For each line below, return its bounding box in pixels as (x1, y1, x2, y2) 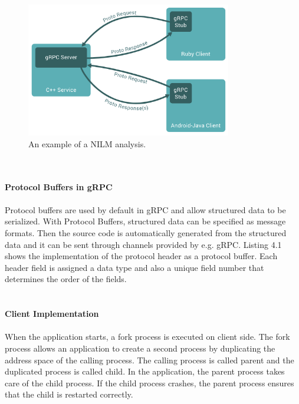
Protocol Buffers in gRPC (5, 180, 113, 193)
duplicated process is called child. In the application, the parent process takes (5, 365, 285, 377)
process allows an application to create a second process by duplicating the (5, 342, 275, 354)
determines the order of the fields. (5, 273, 127, 285)
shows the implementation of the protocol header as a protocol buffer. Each (5, 250, 278, 262)
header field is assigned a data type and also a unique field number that (5, 261, 264, 273)
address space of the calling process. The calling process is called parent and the (5, 353, 294, 366)
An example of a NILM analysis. (28, 137, 146, 150)
